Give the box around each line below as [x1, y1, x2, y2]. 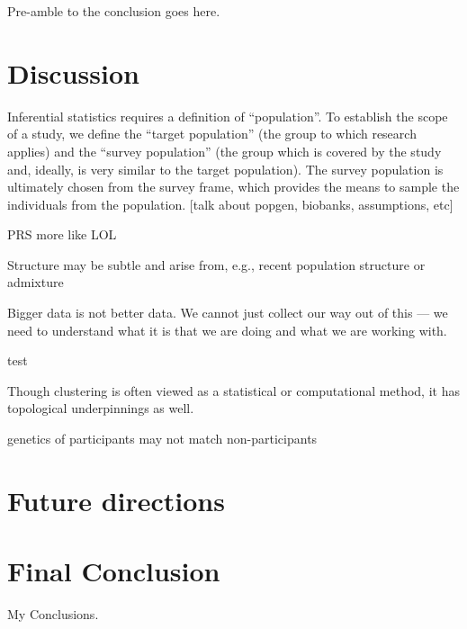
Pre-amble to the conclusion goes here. [7, 2, 220, 20]
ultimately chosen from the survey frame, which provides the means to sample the [7, 177, 460, 196]
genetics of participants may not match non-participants [7, 429, 318, 448]
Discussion [7, 54, 139, 91]
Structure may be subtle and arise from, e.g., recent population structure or [7, 255, 426, 274]
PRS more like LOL [7, 225, 117, 244]
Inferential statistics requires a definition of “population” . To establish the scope [7, 106, 448, 125]
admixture [7, 273, 64, 292]
